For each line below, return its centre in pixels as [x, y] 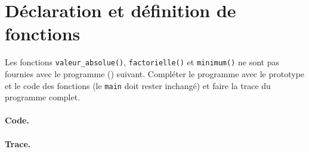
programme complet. [43, 97]
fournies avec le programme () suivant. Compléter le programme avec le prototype [155, 73]
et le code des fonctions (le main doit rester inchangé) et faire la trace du [138, 85]
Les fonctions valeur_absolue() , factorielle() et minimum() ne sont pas [142, 62]
